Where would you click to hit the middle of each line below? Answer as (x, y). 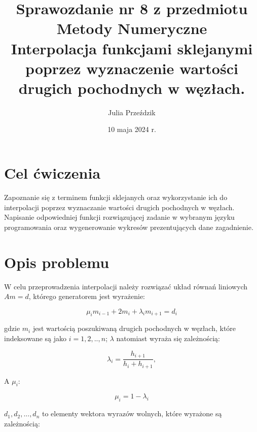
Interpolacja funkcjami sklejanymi (132, 48)
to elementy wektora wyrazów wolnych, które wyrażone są (132, 413)
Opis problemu (57, 262)
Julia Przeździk (132, 112)
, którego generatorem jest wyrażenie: (87, 296)
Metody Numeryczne (132, 28)
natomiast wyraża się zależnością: (168, 338)
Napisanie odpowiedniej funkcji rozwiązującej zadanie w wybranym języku (119, 217)
